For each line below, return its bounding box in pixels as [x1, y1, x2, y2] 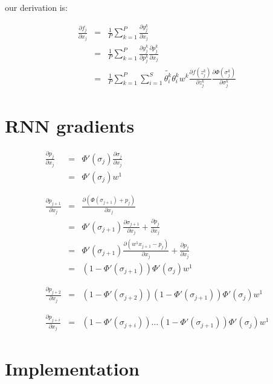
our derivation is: [5, 1, 68, 13]
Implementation [5, 356, 140, 380]
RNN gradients [5, 113, 135, 137]
